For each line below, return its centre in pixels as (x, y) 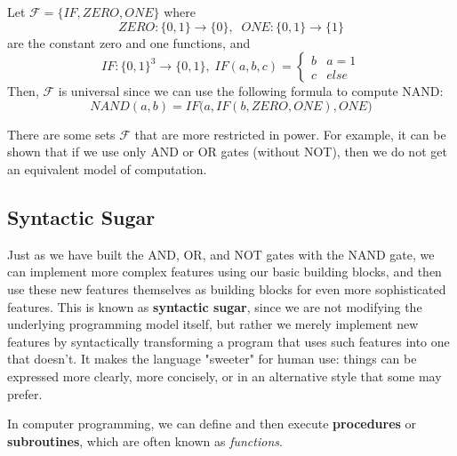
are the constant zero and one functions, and (129, 42)
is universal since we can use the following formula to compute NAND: (251, 91)
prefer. (25, 393)
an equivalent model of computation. (107, 168)
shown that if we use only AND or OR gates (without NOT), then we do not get (227, 152)
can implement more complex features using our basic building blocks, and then (224, 272)
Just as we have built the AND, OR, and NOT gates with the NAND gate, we (221, 254)
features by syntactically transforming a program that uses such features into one (228, 341)
